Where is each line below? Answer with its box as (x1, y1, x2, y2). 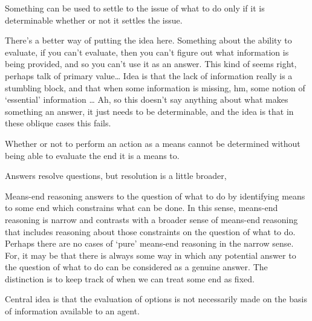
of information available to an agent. (5, 305, 140, 317)
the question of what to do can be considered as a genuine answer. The (5, 261, 268, 273)
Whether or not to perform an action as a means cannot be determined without (5, 137, 301, 149)
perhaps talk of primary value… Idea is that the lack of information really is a (5, 69, 293, 82)
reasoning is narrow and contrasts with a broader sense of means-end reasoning (5, 213, 298, 225)
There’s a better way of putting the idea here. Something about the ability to (5, 34, 292, 47)
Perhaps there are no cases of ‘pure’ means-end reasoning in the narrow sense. (5, 237, 294, 250)
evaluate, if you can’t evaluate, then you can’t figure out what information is (5, 45, 289, 58)
